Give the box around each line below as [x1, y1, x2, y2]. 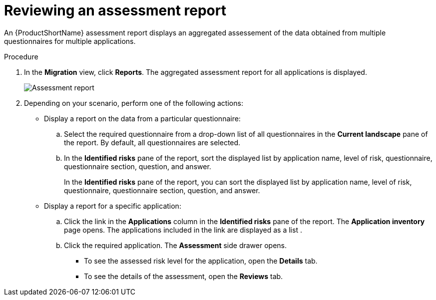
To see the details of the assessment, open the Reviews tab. [84, 272, 283, 281]
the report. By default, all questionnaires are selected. [64, 138, 241, 147]
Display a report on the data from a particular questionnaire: [44, 114, 241, 123]
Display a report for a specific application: [44, 201, 181, 210]
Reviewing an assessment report [4, 2, 226, 19]
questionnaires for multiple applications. [4, 36, 136, 45]
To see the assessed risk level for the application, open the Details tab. [84, 256, 318, 265]
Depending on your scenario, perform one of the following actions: [24, 98, 243, 107]
